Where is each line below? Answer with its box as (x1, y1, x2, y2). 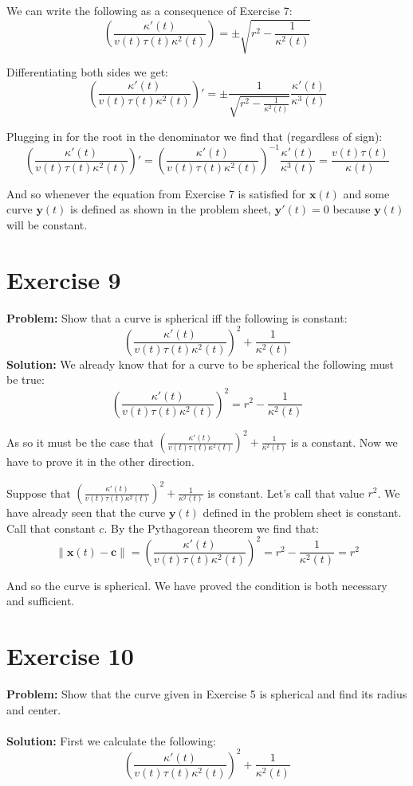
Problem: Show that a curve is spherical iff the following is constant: (6, 309, 348, 326)
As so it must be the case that (6, 433, 154, 449)
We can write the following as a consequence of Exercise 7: (6, 2, 293, 18)
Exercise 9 (6, 263, 121, 295)
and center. (6, 701, 61, 718)
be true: (6, 371, 45, 388)
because (332, 201, 371, 217)
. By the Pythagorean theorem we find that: (104, 519, 320, 536)
